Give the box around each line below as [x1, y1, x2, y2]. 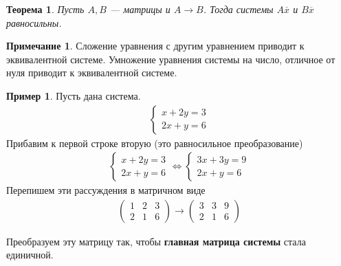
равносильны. [6, 15, 62, 30]
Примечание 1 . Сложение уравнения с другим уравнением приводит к [6, 38, 305, 53]
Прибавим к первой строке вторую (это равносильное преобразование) [6, 135, 303, 150]
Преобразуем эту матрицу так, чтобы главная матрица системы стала [6, 234, 306, 248]
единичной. [6, 247, 54, 262]
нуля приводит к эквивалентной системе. [6, 65, 177, 80]
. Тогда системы [203, 2, 274, 16]
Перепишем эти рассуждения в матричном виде [6, 183, 206, 197]
